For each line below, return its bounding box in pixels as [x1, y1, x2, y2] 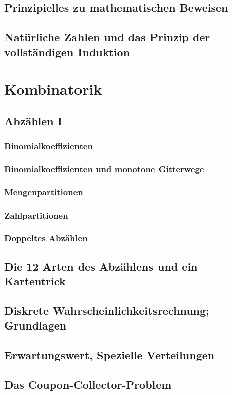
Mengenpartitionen [4, 185, 83, 198]
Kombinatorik [4, 79, 102, 99]
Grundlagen [4, 317, 67, 333]
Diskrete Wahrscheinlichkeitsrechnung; [4, 302, 209, 318]
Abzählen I [4, 113, 62, 128]
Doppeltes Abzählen [4, 232, 88, 244]
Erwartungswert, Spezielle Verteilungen [4, 347, 215, 363]
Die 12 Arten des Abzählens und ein [4, 258, 198, 274]
